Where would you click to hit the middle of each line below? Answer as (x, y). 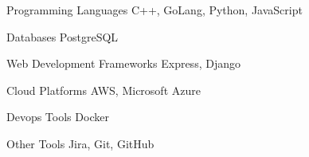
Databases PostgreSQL (63, 36)
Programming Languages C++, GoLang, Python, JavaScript (154, 10)
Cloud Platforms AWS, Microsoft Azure (104, 90)
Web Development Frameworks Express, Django (123, 63)
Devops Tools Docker (58, 117)
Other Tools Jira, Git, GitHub (80, 143)
